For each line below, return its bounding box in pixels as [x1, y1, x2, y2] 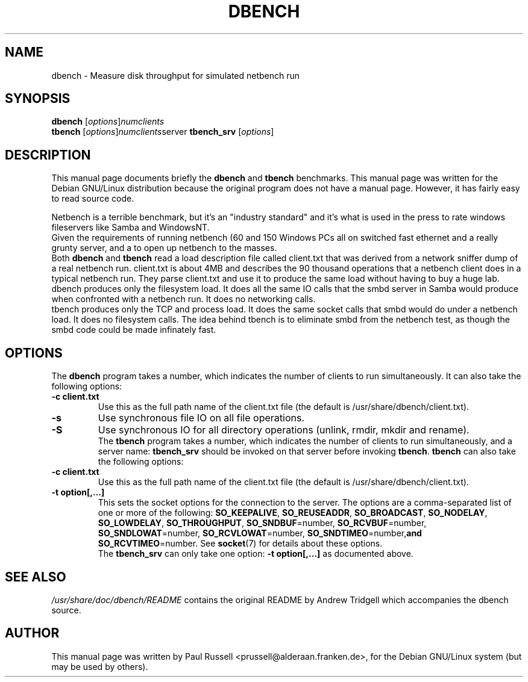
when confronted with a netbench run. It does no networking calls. [51, 294, 316, 305]
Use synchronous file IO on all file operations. [98, 412, 305, 424]
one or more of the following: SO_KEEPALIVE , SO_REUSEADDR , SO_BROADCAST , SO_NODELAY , [98, 507, 488, 518]
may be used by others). [51, 661, 148, 672]
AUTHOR [5, 625, 60, 641]
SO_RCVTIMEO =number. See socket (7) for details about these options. [98, 538, 383, 549]
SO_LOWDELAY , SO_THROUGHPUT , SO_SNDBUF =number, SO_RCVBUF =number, [98, 518, 427, 529]
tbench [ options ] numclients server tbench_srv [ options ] [51, 126, 274, 137]
